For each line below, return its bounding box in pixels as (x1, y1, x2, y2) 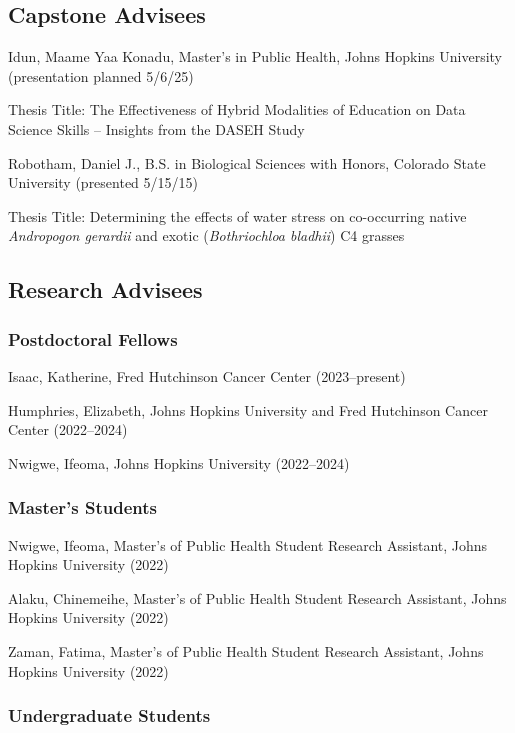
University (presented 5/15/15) (8, 172, 199, 193)
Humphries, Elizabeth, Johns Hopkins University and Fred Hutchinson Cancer (8, 399, 488, 420)
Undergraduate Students (8, 703, 211, 728)
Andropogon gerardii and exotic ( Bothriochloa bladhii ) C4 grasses (8, 225, 405, 246)
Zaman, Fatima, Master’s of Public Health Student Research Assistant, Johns (8, 640, 484, 661)
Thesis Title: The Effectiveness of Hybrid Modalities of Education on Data (8, 99, 466, 120)
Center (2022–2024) (8, 419, 128, 440)
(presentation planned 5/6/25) (8, 65, 194, 86)
